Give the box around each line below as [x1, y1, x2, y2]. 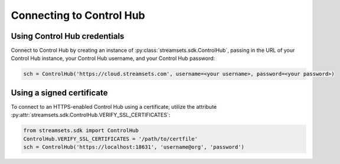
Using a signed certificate [11, 88, 108, 98]
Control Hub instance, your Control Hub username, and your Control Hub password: [11, 55, 215, 62]
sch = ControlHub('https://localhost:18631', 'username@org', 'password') [23, 144, 245, 150]
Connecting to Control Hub [11, 9, 145, 22]
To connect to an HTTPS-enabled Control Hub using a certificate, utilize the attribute [11, 103, 217, 110]
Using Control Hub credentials [11, 31, 125, 41]
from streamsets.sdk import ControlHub [23, 127, 139, 134]
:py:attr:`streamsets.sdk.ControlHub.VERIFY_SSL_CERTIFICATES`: [11, 112, 171, 119]
